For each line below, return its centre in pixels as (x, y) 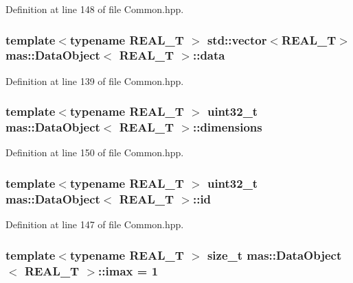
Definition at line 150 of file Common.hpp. (95, 152)
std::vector (237, 39)
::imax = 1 (128, 270)
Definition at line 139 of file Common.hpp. (95, 81)
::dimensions (227, 127)
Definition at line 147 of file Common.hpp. (95, 224)
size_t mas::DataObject (274, 255)
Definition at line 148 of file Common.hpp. (95, 9)
